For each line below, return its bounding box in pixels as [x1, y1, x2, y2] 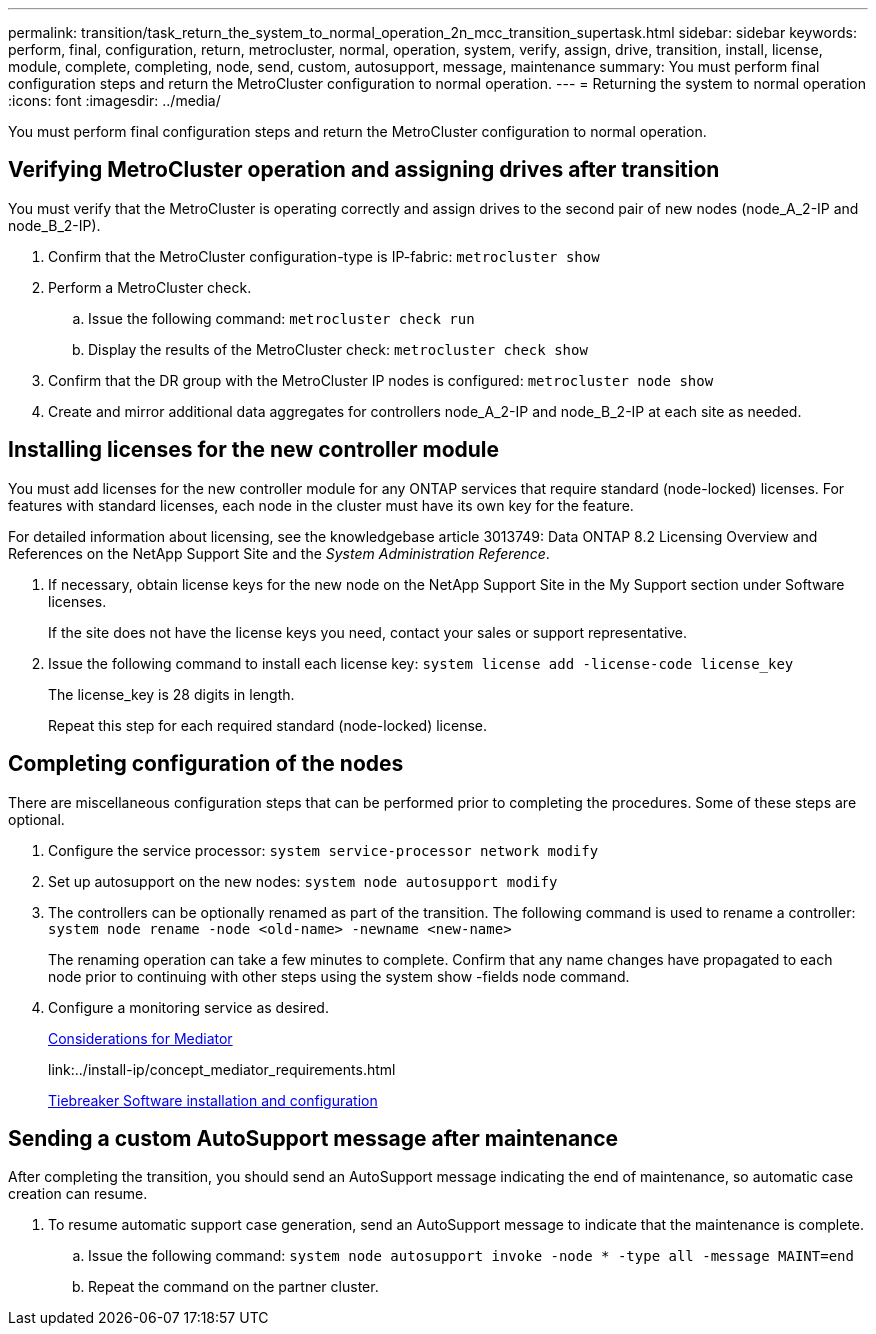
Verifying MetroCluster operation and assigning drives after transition [8, 157, 720, 183]
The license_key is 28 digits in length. [48, 685, 295, 703]
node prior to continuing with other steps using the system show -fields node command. [48, 967, 630, 985]
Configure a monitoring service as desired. [48, 998, 329, 1016]
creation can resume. [8, 1185, 148, 1203]
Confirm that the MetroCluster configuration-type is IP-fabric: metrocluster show [48, 247, 600, 265]
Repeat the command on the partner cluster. [88, 1278, 379, 1296]
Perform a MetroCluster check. [48, 278, 252, 296]
